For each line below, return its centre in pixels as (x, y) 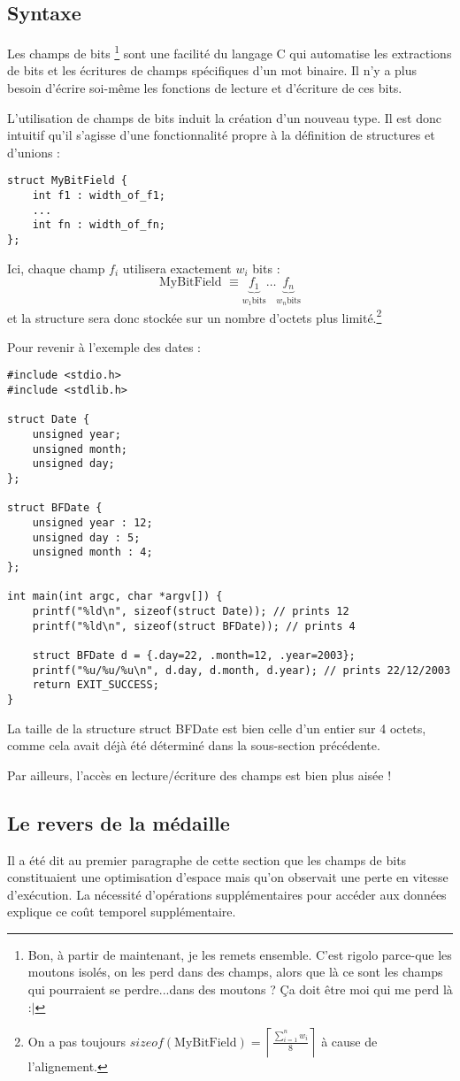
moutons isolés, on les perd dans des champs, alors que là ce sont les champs (235, 972)
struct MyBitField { (68, 181)
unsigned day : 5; (86, 537)
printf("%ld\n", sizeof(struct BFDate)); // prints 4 (194, 626)
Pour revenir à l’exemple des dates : (104, 346)
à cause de (349, 1041)
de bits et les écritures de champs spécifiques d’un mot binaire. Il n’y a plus (212, 70)
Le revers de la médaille (119, 822)
